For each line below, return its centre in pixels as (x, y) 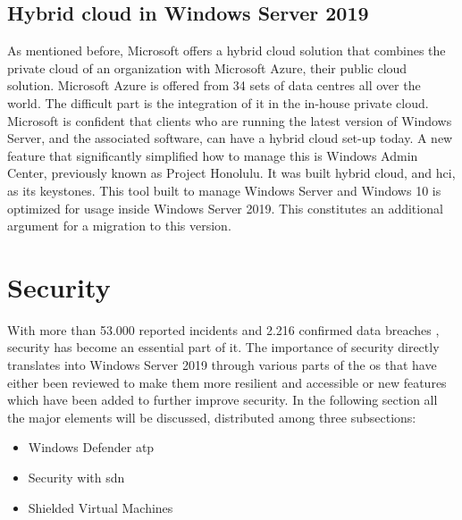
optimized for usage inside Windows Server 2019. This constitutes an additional (225, 208)
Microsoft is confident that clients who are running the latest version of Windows (230, 120)
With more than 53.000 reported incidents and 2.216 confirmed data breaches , (223, 329)
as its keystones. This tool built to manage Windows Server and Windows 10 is (224, 190)
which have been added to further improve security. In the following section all (223, 400)
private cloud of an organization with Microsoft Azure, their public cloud (207, 67)
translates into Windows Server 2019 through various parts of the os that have (222, 365)
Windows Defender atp (91, 447)
